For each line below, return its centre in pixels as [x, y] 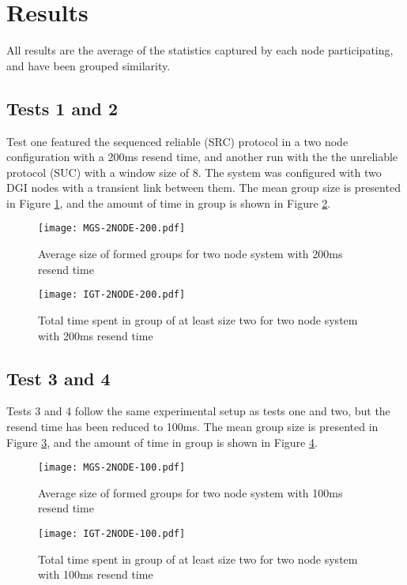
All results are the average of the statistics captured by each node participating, [200, 50]
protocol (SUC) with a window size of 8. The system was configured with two [194, 172]
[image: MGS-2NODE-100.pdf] [112, 468]
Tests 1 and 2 [62, 108]
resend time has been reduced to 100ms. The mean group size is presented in [192, 426]
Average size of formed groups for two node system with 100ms [190, 492]
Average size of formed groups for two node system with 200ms [190, 254]
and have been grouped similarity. [89, 65]
